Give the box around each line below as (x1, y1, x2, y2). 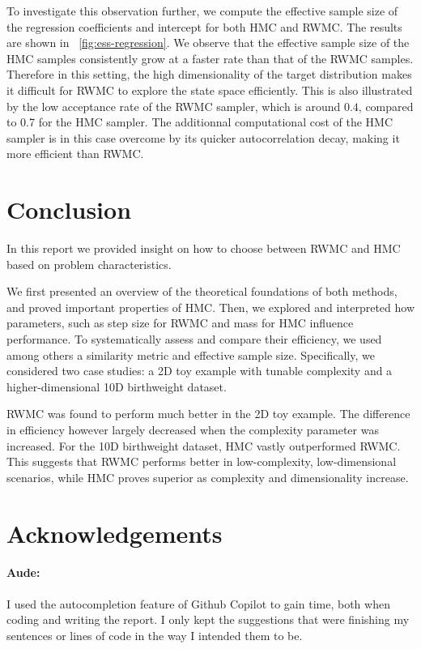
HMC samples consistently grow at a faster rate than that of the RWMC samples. (6, 49, 414, 66)
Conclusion (6, 193, 132, 226)
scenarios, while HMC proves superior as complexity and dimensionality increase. (6, 468, 409, 485)
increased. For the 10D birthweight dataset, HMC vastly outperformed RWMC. (6, 437, 401, 454)
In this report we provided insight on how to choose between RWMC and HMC (6, 240, 401, 257)
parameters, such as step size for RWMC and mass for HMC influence (6, 314, 354, 331)
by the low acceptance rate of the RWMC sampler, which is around (6, 97, 341, 114)
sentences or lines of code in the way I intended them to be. (6, 626, 303, 643)
